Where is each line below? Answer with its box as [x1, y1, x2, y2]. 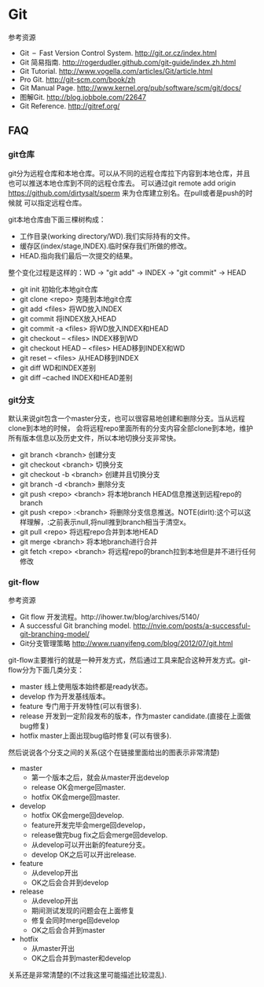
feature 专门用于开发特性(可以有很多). [19, 702, 141, 711]
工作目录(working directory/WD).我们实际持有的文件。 [19, 231, 195, 240]
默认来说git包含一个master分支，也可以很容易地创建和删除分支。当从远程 [8, 413, 245, 423]
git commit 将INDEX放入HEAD [19, 314, 117, 323]
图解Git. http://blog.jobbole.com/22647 [19, 92, 147, 101]
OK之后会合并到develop [31, 878, 109, 887]
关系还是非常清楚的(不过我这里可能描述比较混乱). [8, 970, 167, 980]
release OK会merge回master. [31, 783, 126, 792]
